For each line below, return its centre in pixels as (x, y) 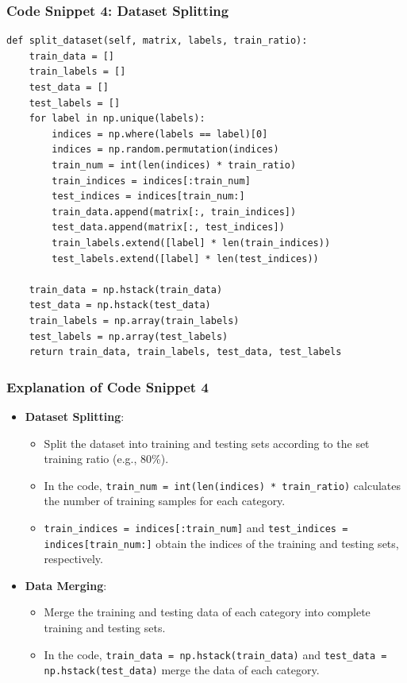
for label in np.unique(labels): (117, 119)
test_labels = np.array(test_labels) (129, 336)
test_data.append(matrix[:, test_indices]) (168, 228)
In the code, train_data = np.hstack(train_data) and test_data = (215, 654)
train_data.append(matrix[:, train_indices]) (174, 212)
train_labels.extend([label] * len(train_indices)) (191, 243)
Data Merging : (66, 585)
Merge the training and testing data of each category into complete (207, 612)
